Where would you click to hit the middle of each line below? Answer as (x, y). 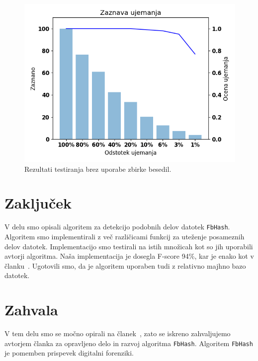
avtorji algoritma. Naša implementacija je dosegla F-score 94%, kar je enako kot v (129, 256)
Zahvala (31, 310)
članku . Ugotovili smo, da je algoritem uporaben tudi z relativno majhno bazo (125, 265)
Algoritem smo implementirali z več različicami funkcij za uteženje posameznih (125, 236)
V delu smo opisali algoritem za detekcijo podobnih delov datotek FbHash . (117, 227)
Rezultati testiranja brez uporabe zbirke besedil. (98, 169)
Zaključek (38, 203)
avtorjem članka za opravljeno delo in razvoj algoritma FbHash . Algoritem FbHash (129, 343)
